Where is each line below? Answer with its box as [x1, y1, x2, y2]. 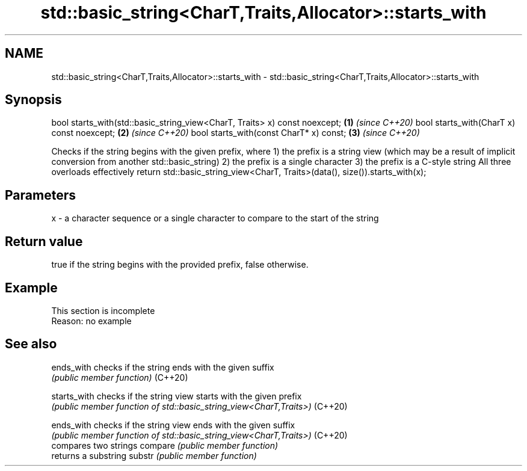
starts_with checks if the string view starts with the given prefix [51, 390, 302, 401]
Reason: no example [51, 315, 132, 326]
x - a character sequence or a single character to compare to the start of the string [51, 213, 379, 224]
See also [5, 336, 57, 352]
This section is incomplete [51, 305, 155, 316]
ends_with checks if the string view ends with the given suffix [51, 419, 295, 430]
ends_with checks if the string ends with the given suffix [51, 362, 274, 372]
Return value [5, 233, 83, 249]
